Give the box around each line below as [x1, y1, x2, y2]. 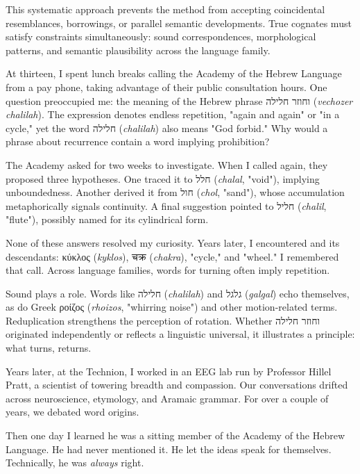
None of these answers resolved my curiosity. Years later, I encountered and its [6, 235, 340, 250]
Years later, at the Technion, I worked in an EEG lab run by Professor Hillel [6, 363, 332, 378]
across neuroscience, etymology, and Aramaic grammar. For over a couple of [6, 391, 329, 405]
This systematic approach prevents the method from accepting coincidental [6, 2, 325, 16]
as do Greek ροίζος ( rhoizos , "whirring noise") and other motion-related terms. [6, 300, 338, 314]
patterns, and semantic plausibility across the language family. [6, 42, 271, 57]
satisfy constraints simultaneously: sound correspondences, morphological [6, 29, 316, 44]
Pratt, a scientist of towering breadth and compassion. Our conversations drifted [6, 377, 348, 392]
